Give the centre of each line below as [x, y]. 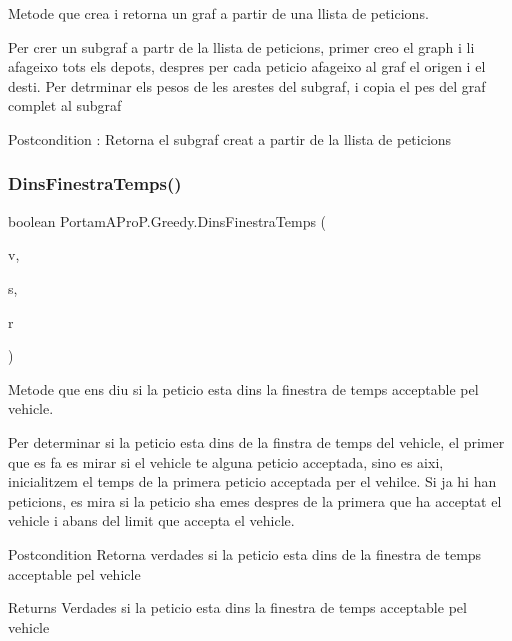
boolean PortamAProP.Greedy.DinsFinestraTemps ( [167, 220]
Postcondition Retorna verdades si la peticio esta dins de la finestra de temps [245, 553]
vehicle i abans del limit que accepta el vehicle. [151, 520]
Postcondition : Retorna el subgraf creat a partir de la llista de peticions [230, 138]
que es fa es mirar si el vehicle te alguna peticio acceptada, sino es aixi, [226, 461]
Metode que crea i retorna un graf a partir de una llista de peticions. [218, 13]
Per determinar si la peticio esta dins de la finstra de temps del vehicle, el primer [256, 441]
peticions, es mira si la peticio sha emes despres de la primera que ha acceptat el [255, 500]
